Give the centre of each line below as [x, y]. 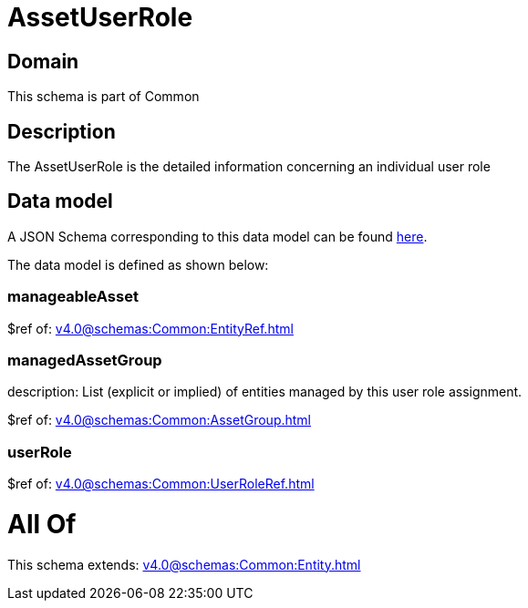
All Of [42, 524]
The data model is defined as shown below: [138, 264]
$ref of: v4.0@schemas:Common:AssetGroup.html [160, 420]
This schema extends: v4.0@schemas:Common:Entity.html [184, 564]
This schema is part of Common [104, 97]
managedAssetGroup [85, 360]
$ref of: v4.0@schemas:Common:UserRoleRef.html [161, 484]
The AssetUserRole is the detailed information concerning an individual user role [249, 167]
